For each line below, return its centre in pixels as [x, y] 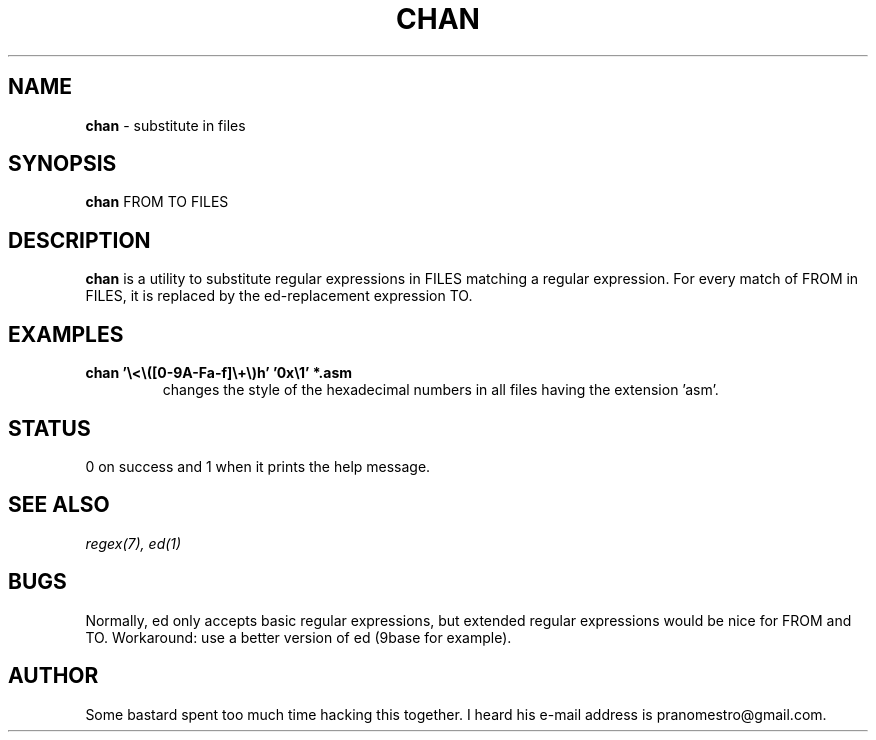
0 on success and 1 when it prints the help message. [258, 466]
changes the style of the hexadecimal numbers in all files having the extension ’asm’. [440, 390]
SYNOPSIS [62, 164]
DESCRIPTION [79, 240]
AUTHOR [53, 676]
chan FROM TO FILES [157, 202]
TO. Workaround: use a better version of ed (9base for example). [298, 637]
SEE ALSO [59, 505]
